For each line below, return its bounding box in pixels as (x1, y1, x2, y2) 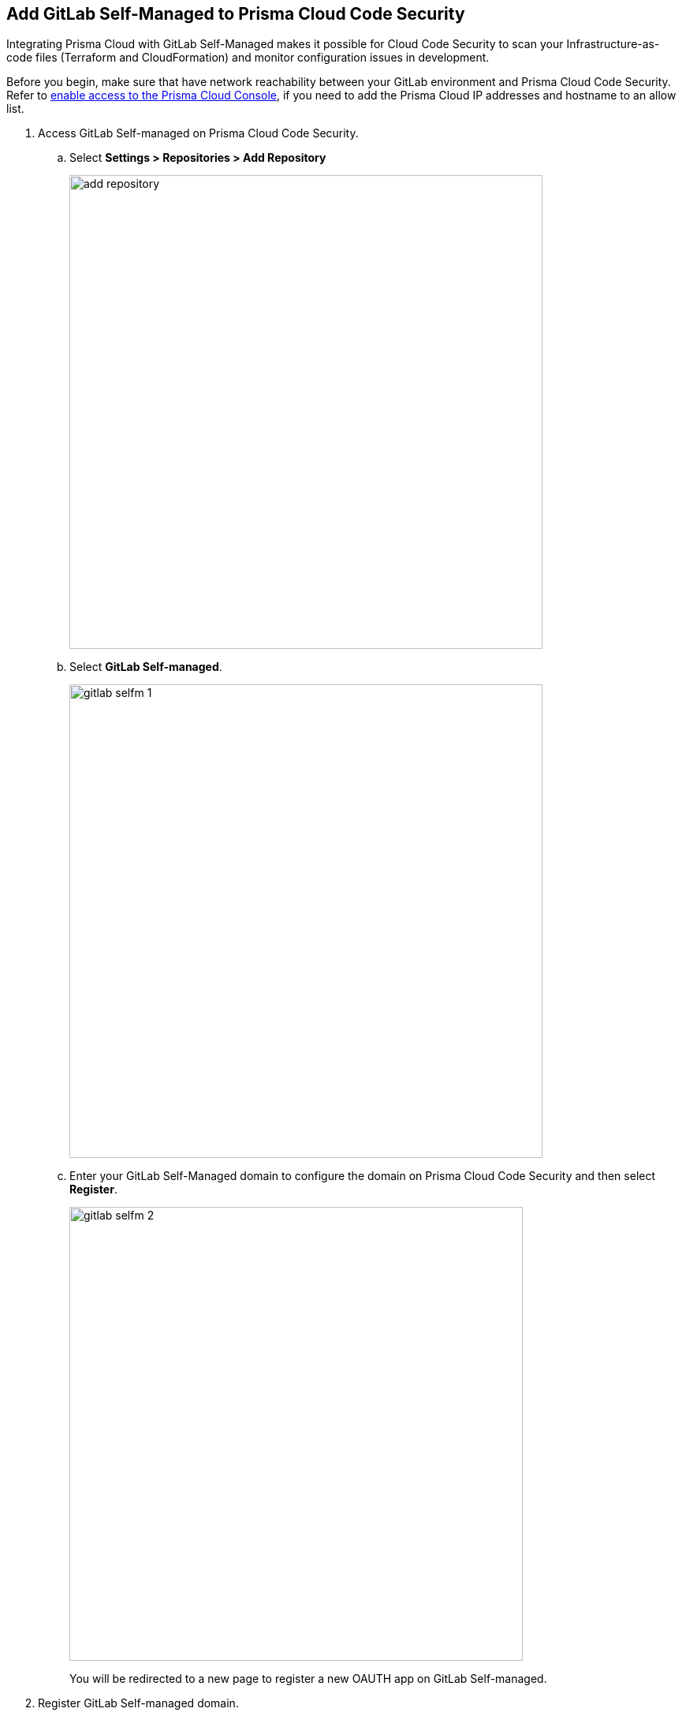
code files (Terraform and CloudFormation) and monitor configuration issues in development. (6, 51, 490, 65)
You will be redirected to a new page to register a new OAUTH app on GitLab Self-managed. (69, 1672, 547, 1686)
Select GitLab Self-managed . (69, 660, 222, 674)
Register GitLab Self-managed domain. (38, 1696, 239, 1710)
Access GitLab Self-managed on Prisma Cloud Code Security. (38, 126, 359, 141)
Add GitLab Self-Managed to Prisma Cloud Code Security (6, 4, 465, 24)
